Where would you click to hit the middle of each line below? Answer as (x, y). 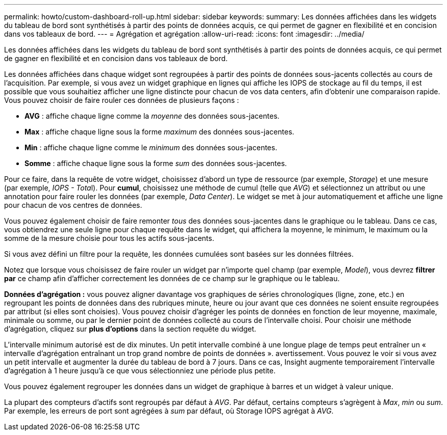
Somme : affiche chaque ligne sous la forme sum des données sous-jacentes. (156, 163)
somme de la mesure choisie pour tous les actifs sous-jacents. (109, 238)
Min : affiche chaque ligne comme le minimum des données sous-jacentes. (151, 147)
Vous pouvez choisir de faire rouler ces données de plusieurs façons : (122, 100)
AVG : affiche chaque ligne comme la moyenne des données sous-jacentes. (152, 116)
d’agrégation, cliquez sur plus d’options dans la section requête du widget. (130, 329)
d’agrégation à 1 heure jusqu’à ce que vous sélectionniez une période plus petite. (140, 371)
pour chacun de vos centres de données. (73, 205)
